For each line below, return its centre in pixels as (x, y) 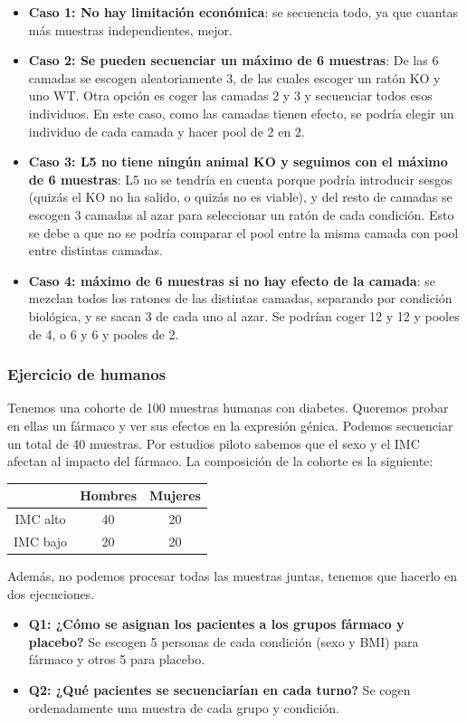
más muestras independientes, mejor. (130, 29)
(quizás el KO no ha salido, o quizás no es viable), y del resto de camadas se (240, 197)
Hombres (109, 495)
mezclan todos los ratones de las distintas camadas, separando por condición (240, 298)
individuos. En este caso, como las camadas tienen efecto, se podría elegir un (241, 113)
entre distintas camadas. (95, 250)
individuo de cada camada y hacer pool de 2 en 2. (167, 131)
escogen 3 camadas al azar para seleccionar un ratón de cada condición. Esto (241, 214)
